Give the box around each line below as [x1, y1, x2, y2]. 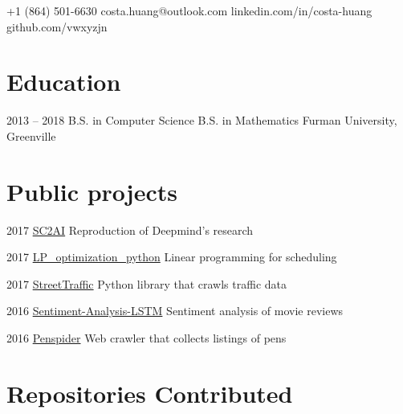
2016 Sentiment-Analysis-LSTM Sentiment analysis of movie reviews [6, 302, 344, 319]
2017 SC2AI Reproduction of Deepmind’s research [6, 221, 254, 238]
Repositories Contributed [6, 376, 293, 409]
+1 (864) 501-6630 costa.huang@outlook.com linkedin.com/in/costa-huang [6, 2, 372, 18]
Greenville [6, 127, 56, 144]
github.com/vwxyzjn [6, 18, 108, 35]
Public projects [6, 174, 177, 207]
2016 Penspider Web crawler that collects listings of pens [6, 330, 287, 346]
